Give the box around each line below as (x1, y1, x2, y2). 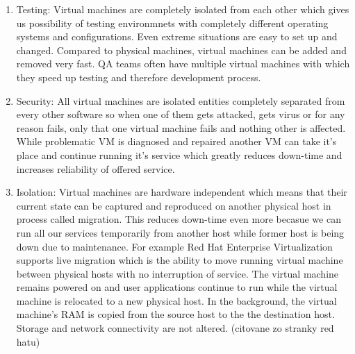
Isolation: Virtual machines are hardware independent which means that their (16, 185, 347, 199)
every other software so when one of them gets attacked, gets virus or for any (16, 107, 345, 121)
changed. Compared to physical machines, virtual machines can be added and (16, 42, 347, 57)
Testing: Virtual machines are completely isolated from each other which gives (16, 2, 349, 16)
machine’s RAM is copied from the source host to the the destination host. (16, 307, 335, 321)
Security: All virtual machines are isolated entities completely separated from (16, 93, 345, 108)
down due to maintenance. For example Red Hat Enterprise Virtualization (16, 239, 333, 253)
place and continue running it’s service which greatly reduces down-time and (16, 147, 342, 162)
